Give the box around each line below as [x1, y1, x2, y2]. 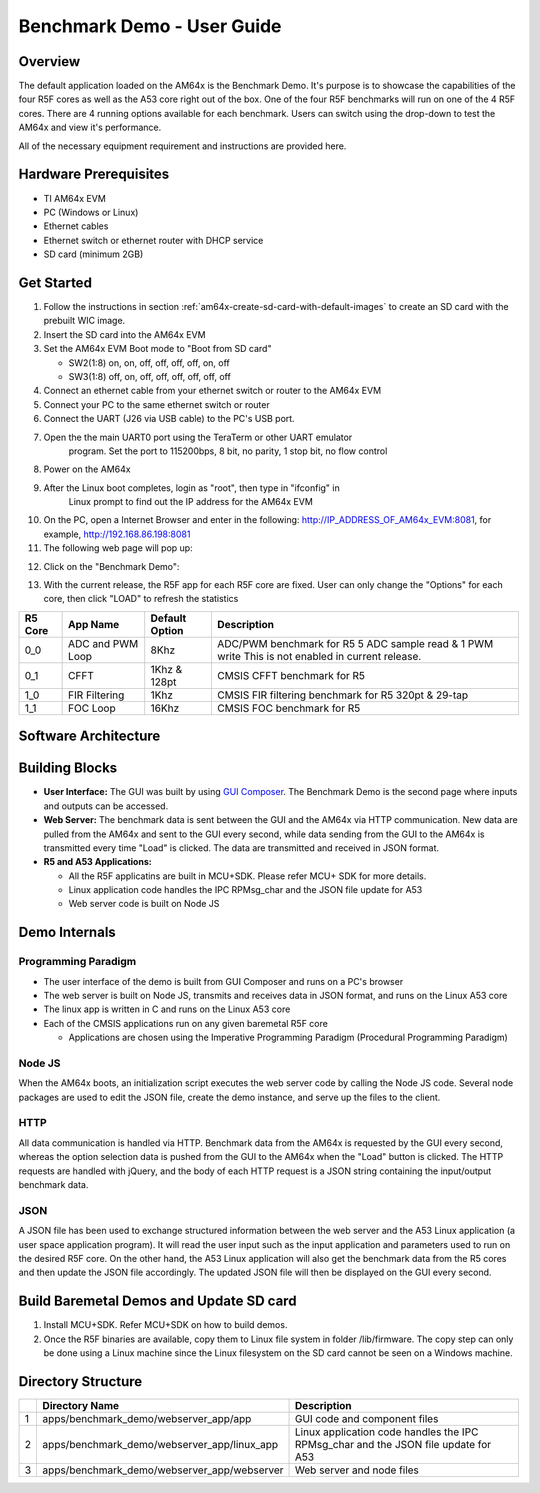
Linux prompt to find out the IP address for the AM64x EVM [68, 496, 314, 508]
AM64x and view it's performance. [18, 121, 162, 134]
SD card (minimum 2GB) [43, 248, 144, 260]
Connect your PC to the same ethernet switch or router [43, 398, 270, 410]
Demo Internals [18, 924, 117, 941]
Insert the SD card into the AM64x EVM [43, 328, 206, 340]
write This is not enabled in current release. [216, 649, 422, 663]
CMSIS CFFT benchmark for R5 [216, 668, 365, 682]
